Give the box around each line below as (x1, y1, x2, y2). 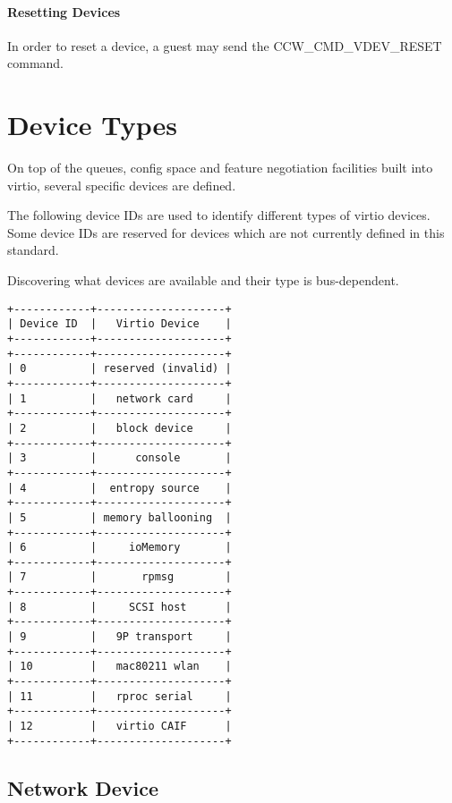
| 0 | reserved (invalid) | (7, 362, 232, 376)
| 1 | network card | (7, 392, 232, 405)
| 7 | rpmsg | (7, 571, 232, 584)
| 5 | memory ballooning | (7, 511, 232, 524)
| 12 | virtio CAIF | (7, 720, 232, 733)
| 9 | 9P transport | (7, 630, 232, 644)
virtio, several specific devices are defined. (7, 175, 236, 194)
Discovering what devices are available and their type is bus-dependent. (7, 271, 399, 290)
